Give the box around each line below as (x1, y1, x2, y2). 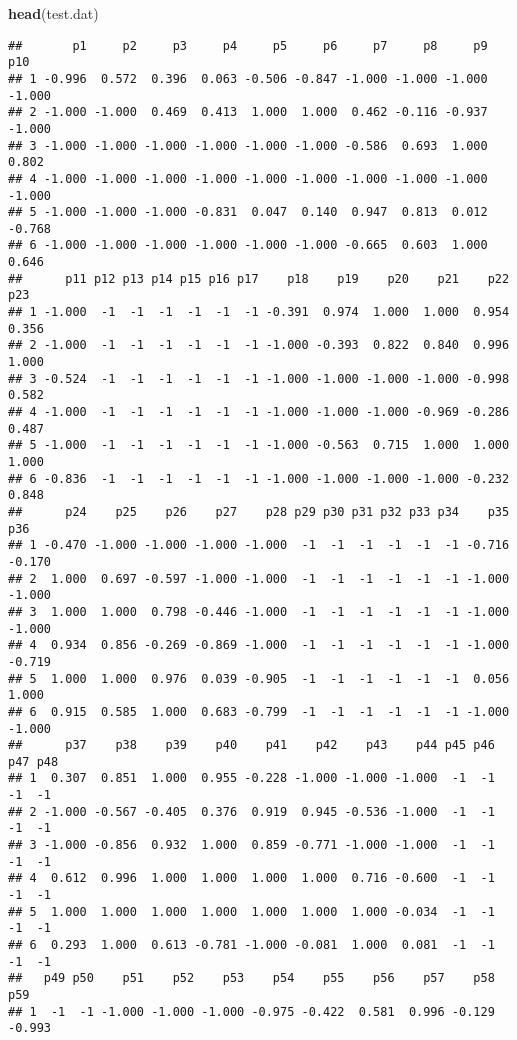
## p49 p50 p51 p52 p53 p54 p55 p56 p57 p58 (8, 971, 495, 986)
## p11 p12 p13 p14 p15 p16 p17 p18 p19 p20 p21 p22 (8, 271, 510, 286)
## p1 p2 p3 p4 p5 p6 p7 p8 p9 (8, 38, 488, 53)
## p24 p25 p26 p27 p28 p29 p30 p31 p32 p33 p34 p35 (8, 504, 510, 519)
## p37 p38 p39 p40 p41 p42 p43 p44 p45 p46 (8, 738, 495, 753)
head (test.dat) (8, 3, 99, 23)
